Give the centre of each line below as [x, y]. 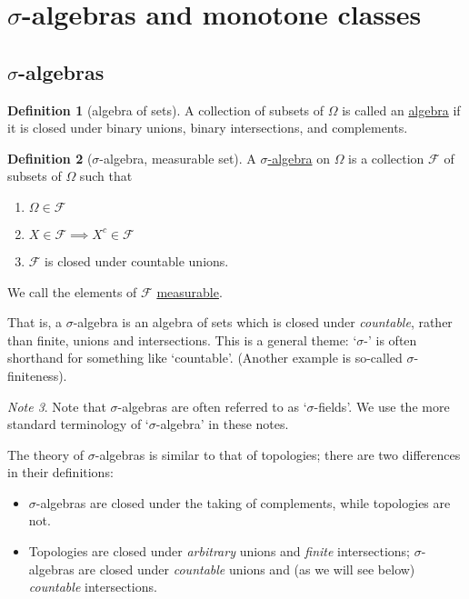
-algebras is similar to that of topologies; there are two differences [278, 454]
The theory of [46, 454]
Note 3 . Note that [57, 406]
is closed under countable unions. [137, 260]
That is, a [35, 322]
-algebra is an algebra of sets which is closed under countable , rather [263, 322]
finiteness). [37, 375]
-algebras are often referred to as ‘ [212, 406]
